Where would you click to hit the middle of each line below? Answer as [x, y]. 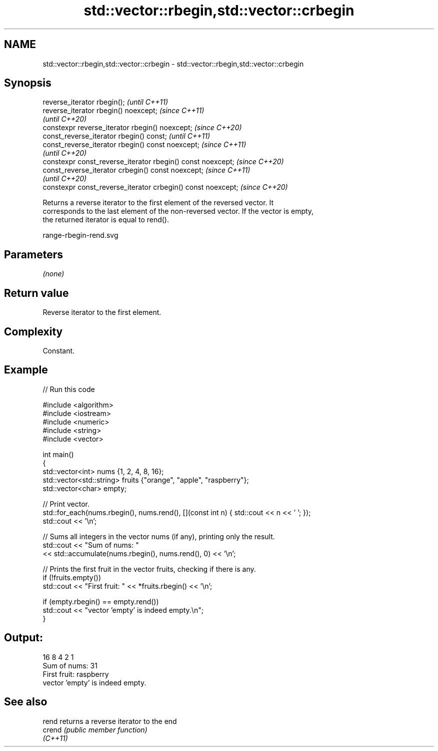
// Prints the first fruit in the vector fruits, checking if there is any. [149, 569]
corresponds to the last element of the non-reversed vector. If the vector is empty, [178, 211]
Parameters [33, 254]
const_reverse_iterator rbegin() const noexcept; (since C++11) [144, 145]
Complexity [33, 331]
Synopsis [28, 83]
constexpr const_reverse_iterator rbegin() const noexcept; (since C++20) [163, 162]
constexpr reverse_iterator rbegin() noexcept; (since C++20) [142, 128]
